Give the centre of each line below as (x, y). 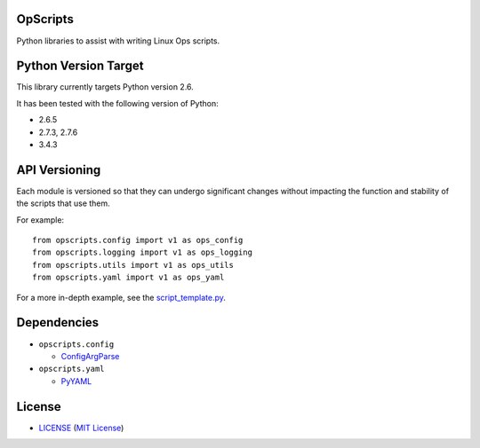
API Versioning (59, 170)
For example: (40, 220)
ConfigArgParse (90, 356)
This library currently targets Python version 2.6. (105, 87)
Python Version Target (80, 66)
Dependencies (58, 322)
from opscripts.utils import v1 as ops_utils (133, 265)
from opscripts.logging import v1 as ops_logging (143, 252)
